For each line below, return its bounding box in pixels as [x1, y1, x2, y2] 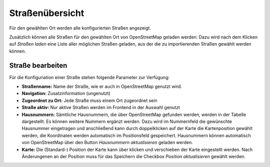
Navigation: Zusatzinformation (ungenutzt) [21, 90, 111, 96]
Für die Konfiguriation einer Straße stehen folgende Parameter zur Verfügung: [9, 74, 170, 80]
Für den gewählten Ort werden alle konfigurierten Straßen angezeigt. [9, 25, 151, 31]
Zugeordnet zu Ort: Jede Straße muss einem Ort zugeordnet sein [21, 97, 157, 103]
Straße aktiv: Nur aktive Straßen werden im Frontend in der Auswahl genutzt [21, 104, 180, 110]
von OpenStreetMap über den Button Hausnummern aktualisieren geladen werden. [21, 139, 193, 145]
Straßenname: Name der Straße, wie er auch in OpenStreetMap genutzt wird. [21, 83, 182, 89]
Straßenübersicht [9, 7, 84, 18]
